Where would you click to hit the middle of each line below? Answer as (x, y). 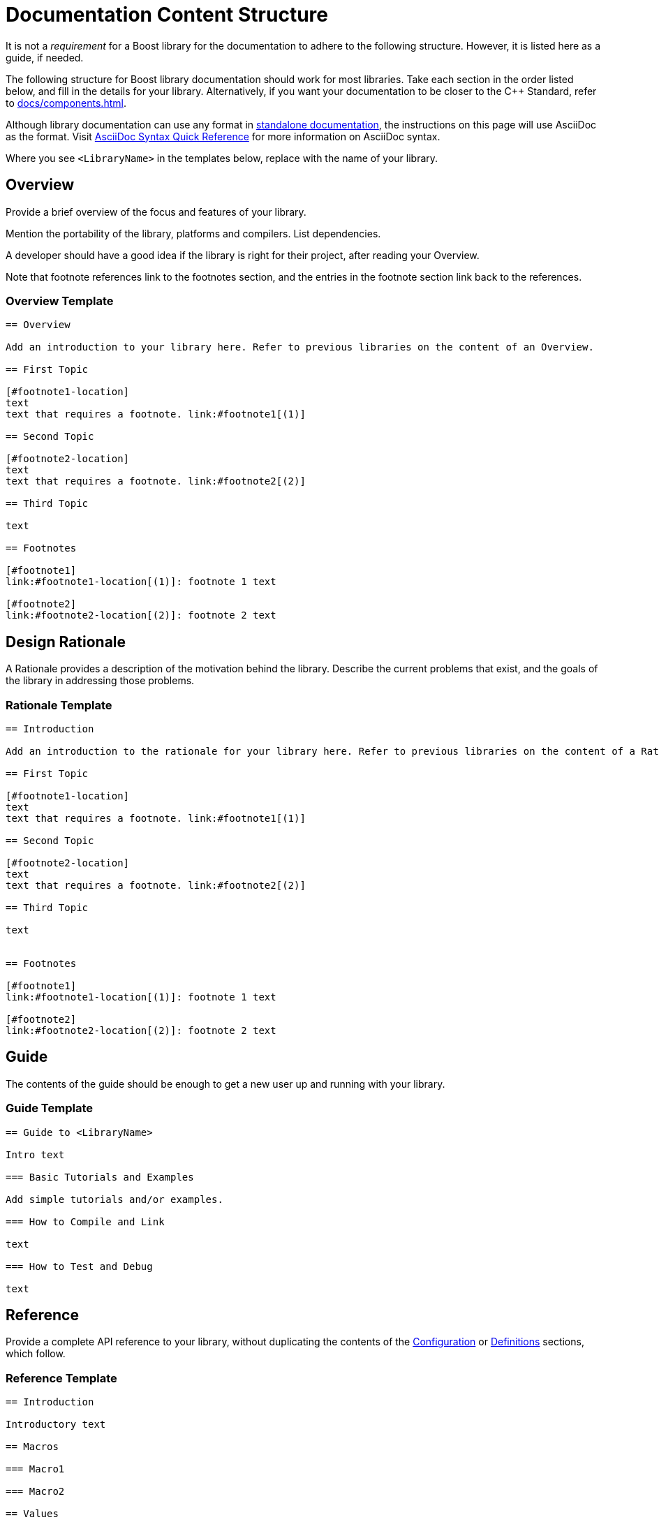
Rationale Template (59, 705)
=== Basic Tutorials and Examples (100, 1177)
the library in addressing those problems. (100, 681)
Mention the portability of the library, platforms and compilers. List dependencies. (193, 233)
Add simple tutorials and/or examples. (114, 1199)
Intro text (35, 1154)
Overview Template (60, 301)
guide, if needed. (45, 57)
